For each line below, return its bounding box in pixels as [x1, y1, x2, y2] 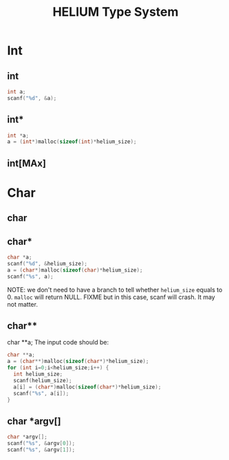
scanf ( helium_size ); [13, 377, 72, 384]
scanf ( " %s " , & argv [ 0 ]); [7, 440, 76, 447]
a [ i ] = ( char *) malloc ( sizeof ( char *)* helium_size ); [13, 383, 162, 391]
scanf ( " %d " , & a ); [7, 94, 57, 102]
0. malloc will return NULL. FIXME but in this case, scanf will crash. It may [7, 293, 215, 301]
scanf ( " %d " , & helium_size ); [7, 260, 88, 267]
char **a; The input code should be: [7, 338, 109, 347]
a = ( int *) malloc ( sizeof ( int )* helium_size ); [7, 138, 137, 145]
